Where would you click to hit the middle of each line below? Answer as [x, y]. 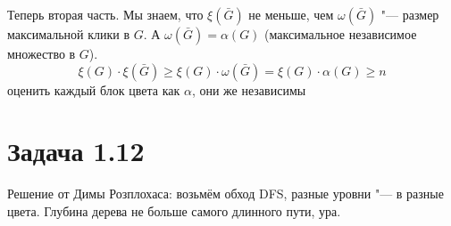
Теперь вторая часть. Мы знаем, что [105, 14]
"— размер [410, 14]
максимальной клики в [69, 34]
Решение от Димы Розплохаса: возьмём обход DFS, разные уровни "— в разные [225, 194]
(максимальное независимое [341, 34]
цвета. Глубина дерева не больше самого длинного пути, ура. [174, 210]
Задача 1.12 [76, 151]
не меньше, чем [291, 14]
